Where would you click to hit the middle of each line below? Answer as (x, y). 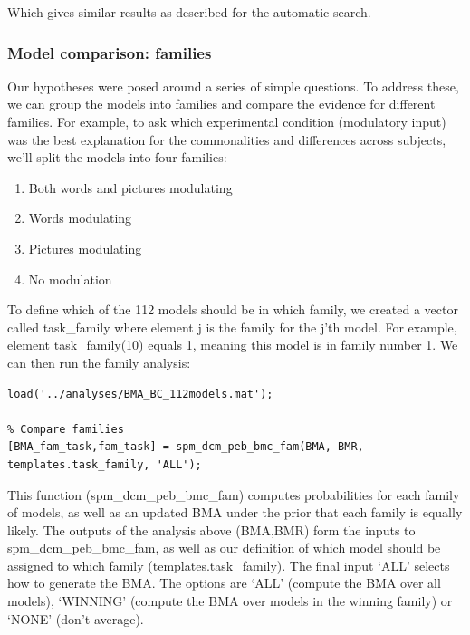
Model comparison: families (110, 52)
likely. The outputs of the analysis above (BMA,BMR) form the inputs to (211, 529)
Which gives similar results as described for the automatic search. (189, 12)
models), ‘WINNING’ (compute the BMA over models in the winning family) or (230, 601)
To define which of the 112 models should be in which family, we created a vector (233, 309)
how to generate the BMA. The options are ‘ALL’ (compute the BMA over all (224, 583)
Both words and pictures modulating (130, 187)
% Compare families (66, 429)
